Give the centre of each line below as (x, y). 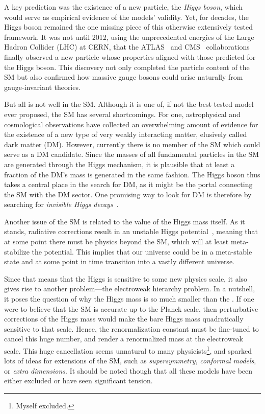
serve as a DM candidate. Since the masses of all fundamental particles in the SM (132, 154)
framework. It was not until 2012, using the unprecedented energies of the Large (129, 37)
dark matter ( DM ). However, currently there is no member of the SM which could (132, 144)
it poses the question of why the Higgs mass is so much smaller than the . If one (129, 299)
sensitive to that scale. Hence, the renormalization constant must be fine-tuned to (131, 328)
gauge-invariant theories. (42, 87)
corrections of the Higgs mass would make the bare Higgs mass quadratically (124, 319)
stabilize (17, 251)
